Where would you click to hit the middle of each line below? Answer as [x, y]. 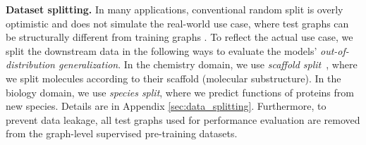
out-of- [334, 50]
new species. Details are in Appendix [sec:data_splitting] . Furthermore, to [166, 106]
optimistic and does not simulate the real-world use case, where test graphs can [177, 23]
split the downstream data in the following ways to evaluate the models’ [161, 50]
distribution [30, 64]
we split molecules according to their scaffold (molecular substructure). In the [173, 78]
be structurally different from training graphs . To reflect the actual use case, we [179, 37]
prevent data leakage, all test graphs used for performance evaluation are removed [183, 119]
